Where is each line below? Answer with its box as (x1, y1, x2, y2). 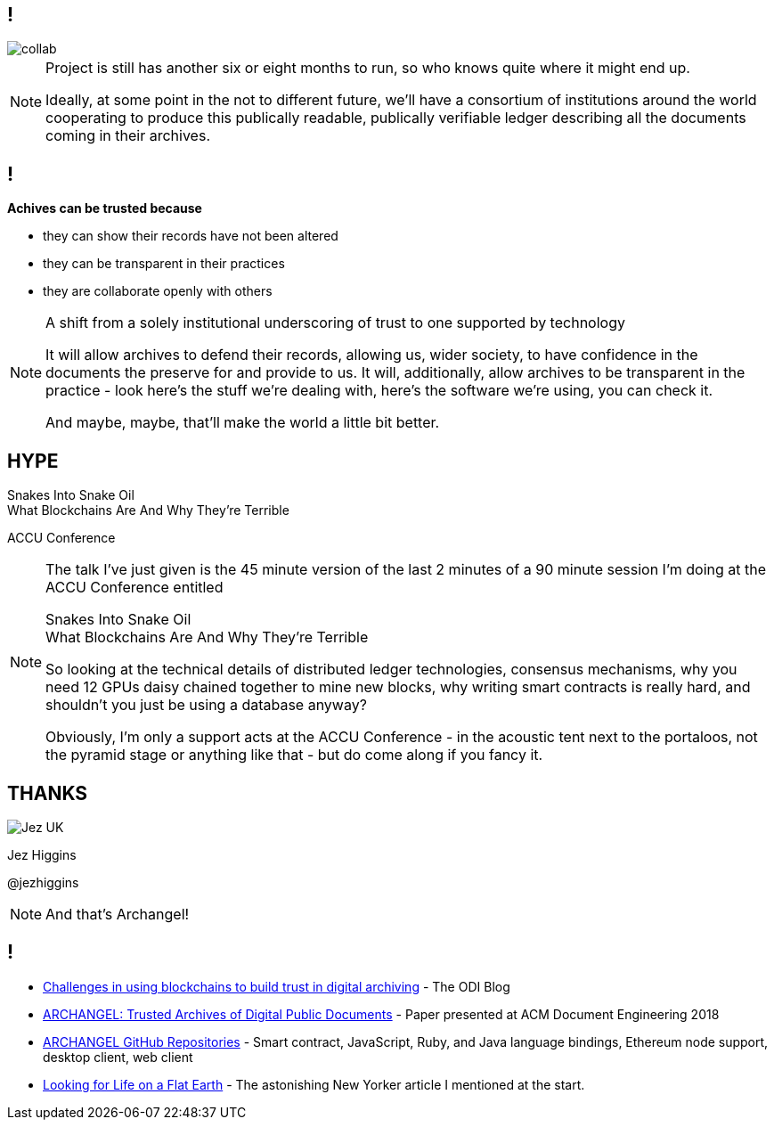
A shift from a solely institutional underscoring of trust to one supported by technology (45, 314, 625, 332)
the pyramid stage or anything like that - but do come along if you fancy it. (45, 746, 543, 764)
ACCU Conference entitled (45, 578, 224, 597)
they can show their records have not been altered (43, 228, 338, 244)
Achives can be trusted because (7, 200, 202, 216)
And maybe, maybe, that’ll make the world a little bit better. (45, 413, 440, 432)
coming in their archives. (45, 127, 210, 145)
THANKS (7, 781, 88, 804)
